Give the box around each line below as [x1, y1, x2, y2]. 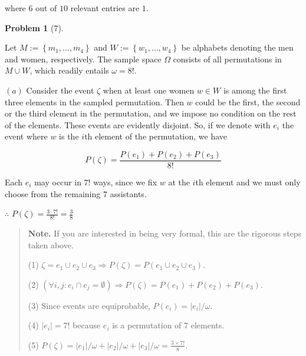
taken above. [28, 238, 74, 251]
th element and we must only [195, 176, 301, 188]
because [73, 319, 101, 331]
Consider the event [26, 84, 94, 96]
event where [5, 130, 48, 142]
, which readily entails [29, 64, 109, 76]
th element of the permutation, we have [84, 130, 228, 142]
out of [35, 2, 57, 14]
